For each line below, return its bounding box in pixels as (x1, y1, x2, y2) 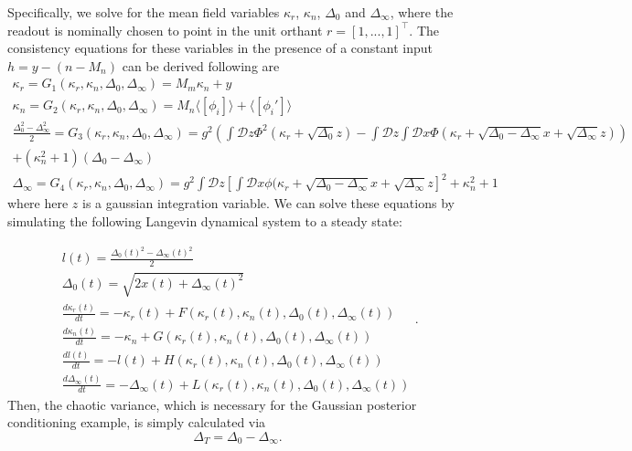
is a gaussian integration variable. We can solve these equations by (82, 194, 455, 213)
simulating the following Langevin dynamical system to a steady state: (7, 211, 402, 230)
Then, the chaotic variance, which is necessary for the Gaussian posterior (7, 394, 417, 414)
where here (7, 194, 69, 213)
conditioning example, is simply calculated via (7, 413, 266, 432)
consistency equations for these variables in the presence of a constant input (7, 38, 433, 58)
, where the (390, 3, 454, 21)
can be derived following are (122, 56, 280, 75)
